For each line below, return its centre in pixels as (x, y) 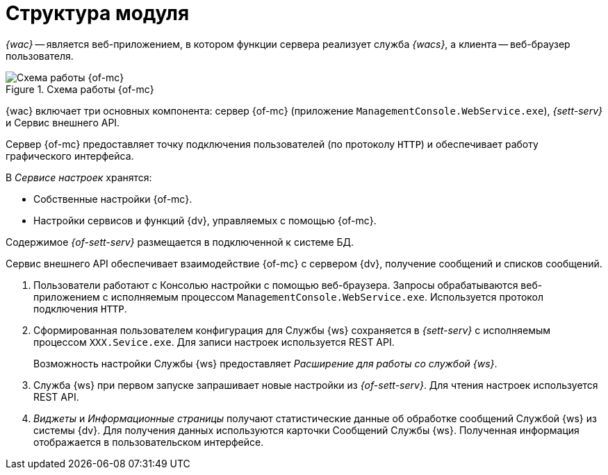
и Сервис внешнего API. (63, 122)
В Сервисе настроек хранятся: (79, 177)
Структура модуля (98, 13)
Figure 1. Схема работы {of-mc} (80, 89)
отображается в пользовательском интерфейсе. (149, 442)
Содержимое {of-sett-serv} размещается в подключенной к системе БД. (180, 242)
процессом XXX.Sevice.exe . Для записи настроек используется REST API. (214, 342)
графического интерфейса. (70, 156)
